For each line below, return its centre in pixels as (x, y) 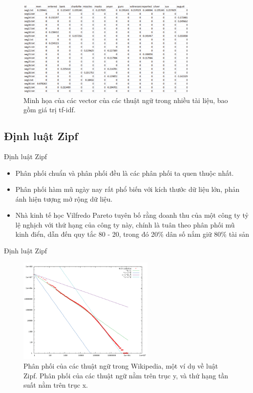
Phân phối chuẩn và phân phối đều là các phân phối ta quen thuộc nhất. (125, 173)
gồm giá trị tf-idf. (50, 110)
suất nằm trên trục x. (56, 385)
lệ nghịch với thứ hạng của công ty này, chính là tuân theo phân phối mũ (125, 224)
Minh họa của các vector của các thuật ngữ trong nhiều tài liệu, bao (126, 100)
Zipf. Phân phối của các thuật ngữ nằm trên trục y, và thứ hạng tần (126, 375)
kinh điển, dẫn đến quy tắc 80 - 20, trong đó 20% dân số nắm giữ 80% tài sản (132, 234)
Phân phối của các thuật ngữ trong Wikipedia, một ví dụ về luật (121, 366)
